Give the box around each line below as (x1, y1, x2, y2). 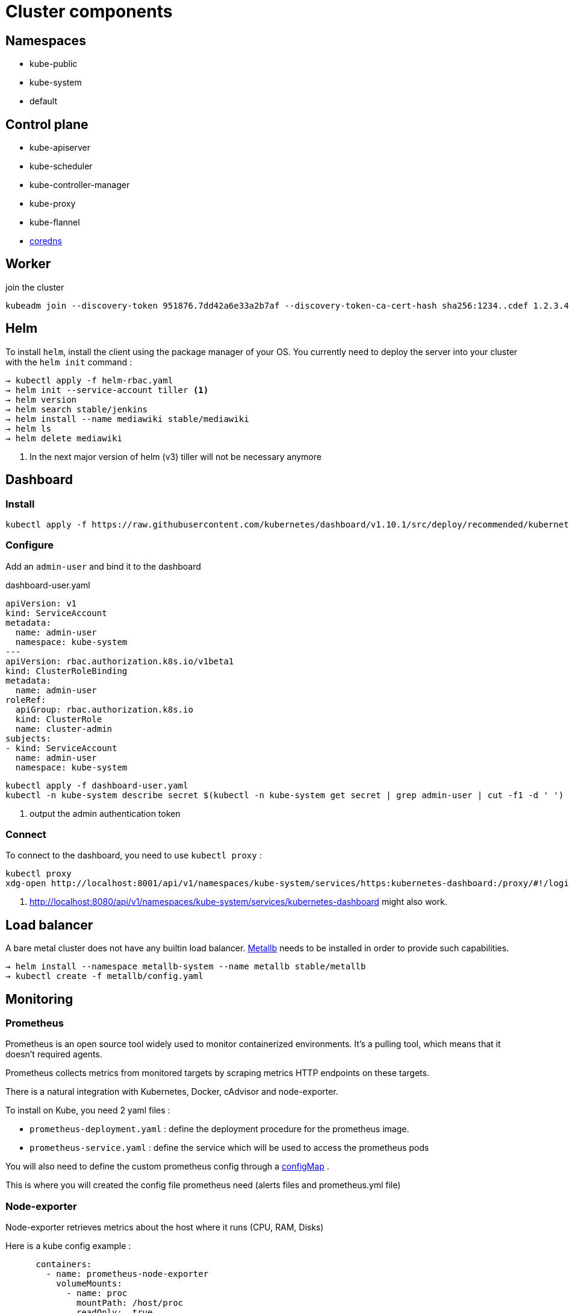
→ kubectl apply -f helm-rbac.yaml (5, 375, 173, 385)
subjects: (5, 733, 51, 743)
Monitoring (5, 991, 73, 1007)
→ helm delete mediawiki (5, 433, 122, 443)
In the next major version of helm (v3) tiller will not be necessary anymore (30, 451, 322, 462)
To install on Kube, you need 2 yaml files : (5, 1105, 170, 1116)
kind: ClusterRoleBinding (5, 666, 128, 676)
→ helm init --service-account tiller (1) (5, 385, 209, 395)
